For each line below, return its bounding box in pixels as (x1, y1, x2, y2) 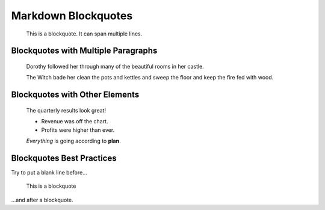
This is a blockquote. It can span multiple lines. (26, 30, 143, 37)
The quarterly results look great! (26, 107, 107, 114)
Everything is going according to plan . (26, 137, 121, 144)
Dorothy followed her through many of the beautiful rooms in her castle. (26, 63, 204, 70)
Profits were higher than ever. (41, 126, 115, 134)
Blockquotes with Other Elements (11, 90, 140, 100)
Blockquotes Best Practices (11, 153, 117, 163)
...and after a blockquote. (11, 196, 73, 203)
